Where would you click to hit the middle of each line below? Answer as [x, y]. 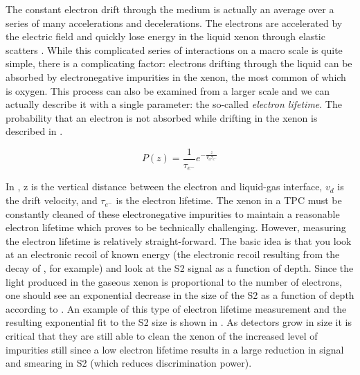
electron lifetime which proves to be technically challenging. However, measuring [176, 227]
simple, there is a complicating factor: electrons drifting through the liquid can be [179, 63]
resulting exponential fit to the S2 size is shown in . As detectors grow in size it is [179, 322]
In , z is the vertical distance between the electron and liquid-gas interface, [164, 186]
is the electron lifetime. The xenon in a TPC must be [229, 200]
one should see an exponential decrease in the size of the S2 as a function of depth [180, 295]
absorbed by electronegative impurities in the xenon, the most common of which [176, 76]
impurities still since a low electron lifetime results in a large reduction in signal [175, 349]
